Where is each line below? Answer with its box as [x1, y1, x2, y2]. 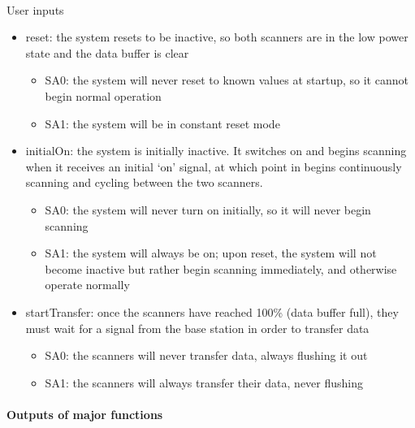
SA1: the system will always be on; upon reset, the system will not [45, 244, 377, 262]
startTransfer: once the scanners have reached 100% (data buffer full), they [25, 303, 399, 320]
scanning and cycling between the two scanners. [25, 174, 263, 191]
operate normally [45, 276, 130, 293]
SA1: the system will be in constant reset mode [45, 115, 280, 132]
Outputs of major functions [6, 405, 163, 422]
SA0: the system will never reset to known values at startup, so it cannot [45, 71, 409, 89]
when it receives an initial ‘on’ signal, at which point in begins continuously [25, 158, 402, 175]
